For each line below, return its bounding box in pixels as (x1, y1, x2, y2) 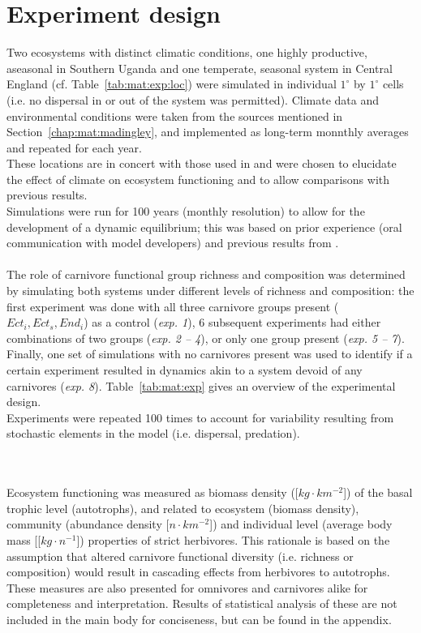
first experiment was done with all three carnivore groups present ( (6, 297, 339, 314)
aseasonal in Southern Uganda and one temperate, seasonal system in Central (6, 59, 393, 76)
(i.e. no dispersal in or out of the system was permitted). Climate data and (6, 91, 379, 108)
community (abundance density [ (6, 515, 170, 532)
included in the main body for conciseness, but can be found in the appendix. (6, 610, 392, 627)
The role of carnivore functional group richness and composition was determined (6, 266, 406, 283)
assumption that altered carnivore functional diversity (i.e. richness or (6, 547, 354, 564)
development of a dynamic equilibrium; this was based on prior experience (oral (6, 218, 402, 235)
